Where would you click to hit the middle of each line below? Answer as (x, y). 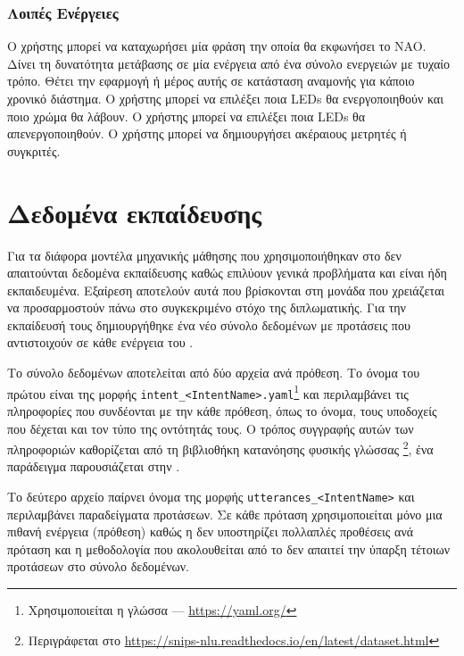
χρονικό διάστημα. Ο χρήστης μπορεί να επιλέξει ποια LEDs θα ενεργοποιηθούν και (225, 98)
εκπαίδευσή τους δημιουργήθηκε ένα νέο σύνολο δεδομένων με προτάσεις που (209, 324)
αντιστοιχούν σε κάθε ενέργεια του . (100, 342)
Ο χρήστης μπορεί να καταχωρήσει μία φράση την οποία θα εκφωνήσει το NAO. (217, 46)
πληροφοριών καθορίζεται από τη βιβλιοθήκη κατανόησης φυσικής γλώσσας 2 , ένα (220, 448)
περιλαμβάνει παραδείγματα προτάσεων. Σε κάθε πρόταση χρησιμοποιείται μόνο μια (225, 514)
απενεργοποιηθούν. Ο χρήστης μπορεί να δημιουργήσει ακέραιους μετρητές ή (207, 133)
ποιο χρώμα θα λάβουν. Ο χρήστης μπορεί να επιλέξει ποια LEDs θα (186, 116)
